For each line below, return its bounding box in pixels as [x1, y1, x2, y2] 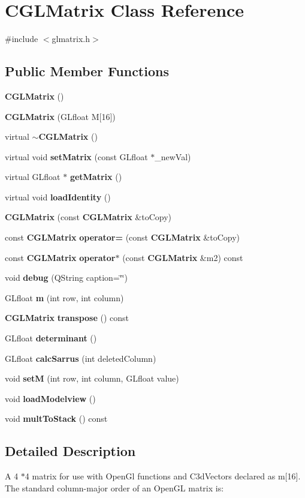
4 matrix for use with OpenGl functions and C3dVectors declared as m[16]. [25, 470, 301, 482]
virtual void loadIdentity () [5, 190, 111, 203]
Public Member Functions [5, 62, 169, 80]
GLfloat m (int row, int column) [5, 291, 124, 304]
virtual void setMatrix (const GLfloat [5, 150, 148, 163]
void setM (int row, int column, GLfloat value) [5, 372, 179, 385]
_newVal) [155, 150, 191, 163]
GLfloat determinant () [5, 332, 97, 344]
